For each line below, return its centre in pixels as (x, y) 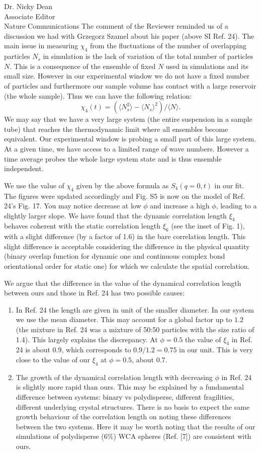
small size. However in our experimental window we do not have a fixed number (127, 76)
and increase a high (180, 206)
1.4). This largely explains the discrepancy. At (87, 339)
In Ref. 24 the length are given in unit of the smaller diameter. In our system (135, 309)
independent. (24, 168)
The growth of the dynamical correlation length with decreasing (114, 377)
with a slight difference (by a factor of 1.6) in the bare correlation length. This (125, 236)
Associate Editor (30, 16)
